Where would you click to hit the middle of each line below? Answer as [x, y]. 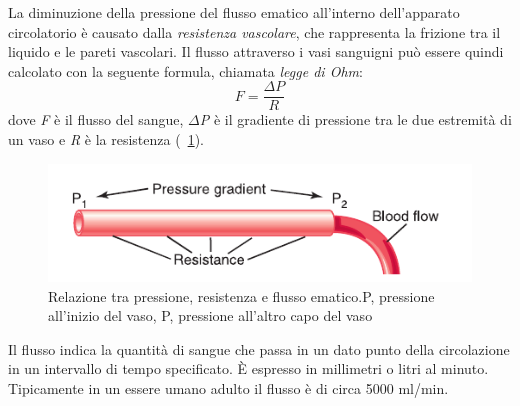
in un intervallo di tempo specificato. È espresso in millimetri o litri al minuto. [248, 368]
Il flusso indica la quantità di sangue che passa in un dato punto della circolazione [259, 348]
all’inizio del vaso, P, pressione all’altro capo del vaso [210, 315]
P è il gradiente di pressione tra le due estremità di [355, 119]
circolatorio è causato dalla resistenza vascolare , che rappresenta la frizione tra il [254, 31]
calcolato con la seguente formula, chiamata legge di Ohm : [185, 70]
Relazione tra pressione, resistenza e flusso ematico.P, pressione [241, 295]
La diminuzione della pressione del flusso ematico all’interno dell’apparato [234, 12]
